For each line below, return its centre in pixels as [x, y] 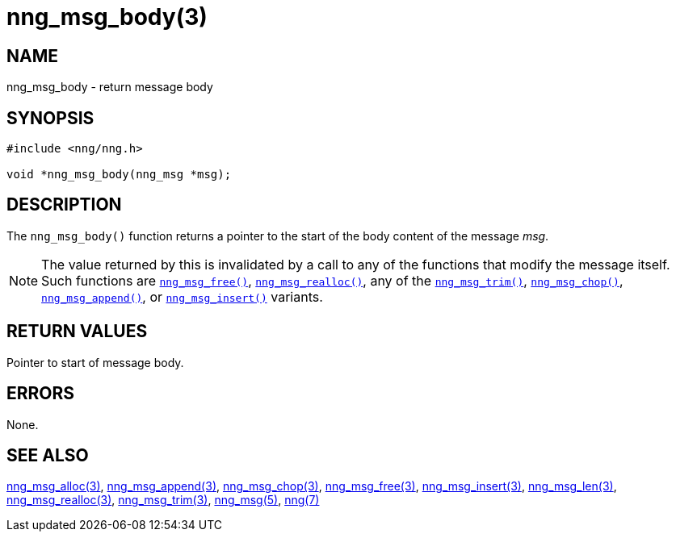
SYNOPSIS [50, 118]
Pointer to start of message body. [95, 362]
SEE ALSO [48, 455]
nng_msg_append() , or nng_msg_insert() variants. [182, 296]
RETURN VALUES [77, 332]
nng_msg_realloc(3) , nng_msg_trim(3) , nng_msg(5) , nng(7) [163, 500]
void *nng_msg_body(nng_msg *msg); [119, 175]
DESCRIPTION [64, 205]
